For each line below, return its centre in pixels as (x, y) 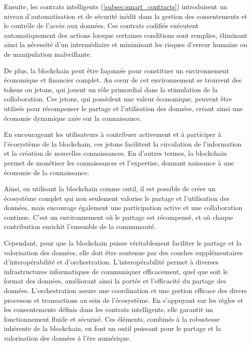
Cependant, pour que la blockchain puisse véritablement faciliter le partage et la (123, 243)
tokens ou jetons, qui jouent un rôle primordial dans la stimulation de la (111, 89)
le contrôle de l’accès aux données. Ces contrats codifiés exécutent (101, 25)
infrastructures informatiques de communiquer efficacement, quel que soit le (116, 271)
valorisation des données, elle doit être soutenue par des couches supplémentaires (123, 252)
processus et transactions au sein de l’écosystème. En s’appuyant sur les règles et (124, 300)
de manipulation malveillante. (48, 54)
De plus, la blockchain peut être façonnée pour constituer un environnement (117, 70)
